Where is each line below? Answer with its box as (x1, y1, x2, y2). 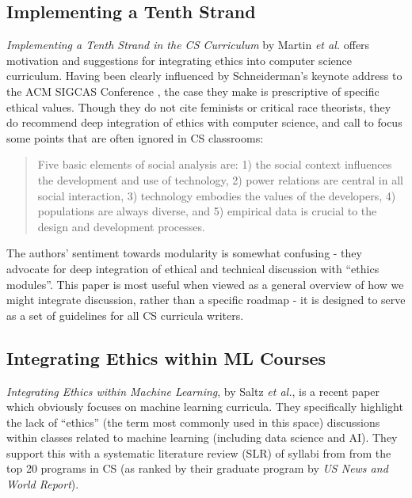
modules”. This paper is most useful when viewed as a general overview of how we (6, 276, 404, 292)
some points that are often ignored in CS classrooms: (6, 129, 264, 146)
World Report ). (6, 476, 79, 492)
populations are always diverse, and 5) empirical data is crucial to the (37, 203, 377, 219)
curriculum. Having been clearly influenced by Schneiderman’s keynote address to (6, 67, 402, 84)
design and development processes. (37, 218, 205, 234)
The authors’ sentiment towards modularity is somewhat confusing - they (6, 245, 362, 261)
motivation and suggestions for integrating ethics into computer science (6, 51, 353, 68)
